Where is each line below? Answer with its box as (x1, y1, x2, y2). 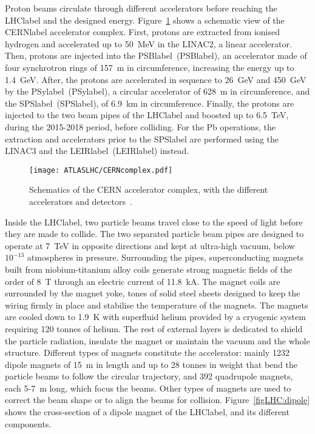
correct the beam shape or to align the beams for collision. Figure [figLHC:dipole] (5, 393, 310, 406)
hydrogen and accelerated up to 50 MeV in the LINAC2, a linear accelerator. (5, 37, 292, 50)
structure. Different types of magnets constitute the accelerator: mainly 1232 (5, 346, 290, 359)
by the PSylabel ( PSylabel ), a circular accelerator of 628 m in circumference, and (5, 85, 310, 98)
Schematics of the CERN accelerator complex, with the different (29, 183, 268, 196)
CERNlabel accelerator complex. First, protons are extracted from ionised (5, 25, 280, 38)
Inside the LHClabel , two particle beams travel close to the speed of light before (5, 215, 303, 228)
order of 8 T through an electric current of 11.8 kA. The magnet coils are (5, 275, 280, 287)
